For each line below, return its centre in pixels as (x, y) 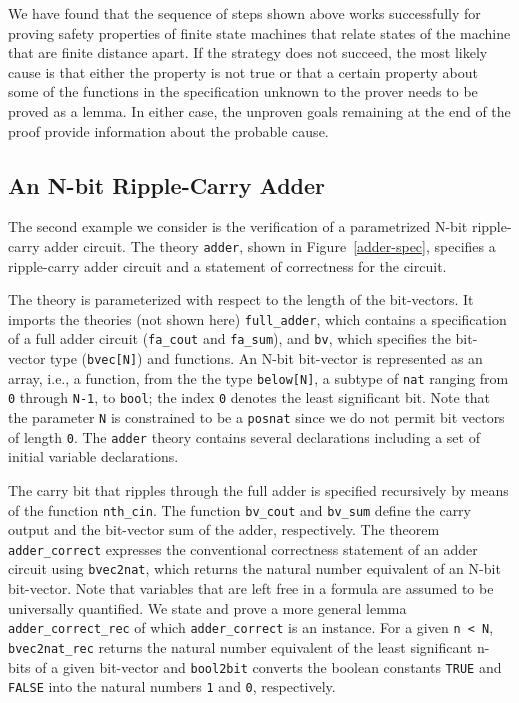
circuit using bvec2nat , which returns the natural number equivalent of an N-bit (254, 568)
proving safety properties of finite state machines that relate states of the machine (259, 32)
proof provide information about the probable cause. (168, 130)
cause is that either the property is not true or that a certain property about (243, 71)
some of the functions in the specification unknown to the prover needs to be (243, 91)
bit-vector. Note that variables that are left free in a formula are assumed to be (251, 588)
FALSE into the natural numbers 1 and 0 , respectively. (172, 686)
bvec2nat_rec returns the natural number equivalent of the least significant (240, 646)
